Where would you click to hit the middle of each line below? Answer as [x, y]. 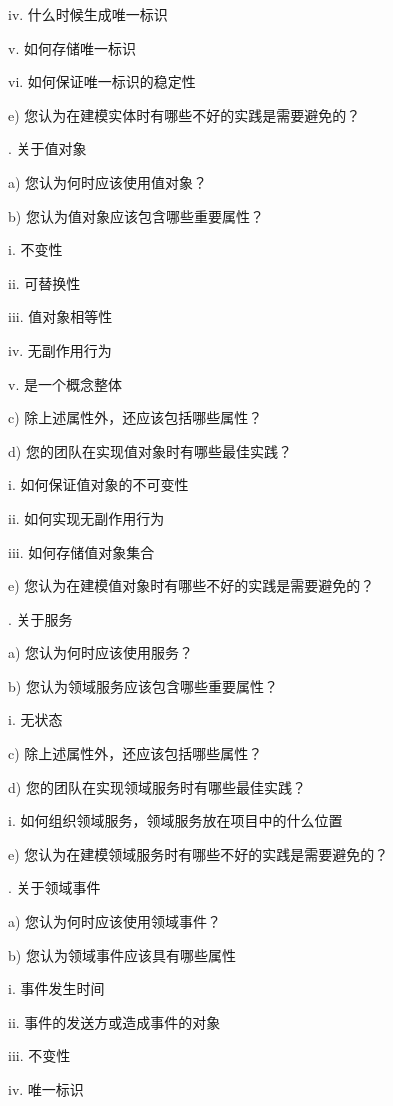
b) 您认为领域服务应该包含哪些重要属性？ [143, 685]
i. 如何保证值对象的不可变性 [98, 484]
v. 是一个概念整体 [65, 383]
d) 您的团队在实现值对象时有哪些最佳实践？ [150, 450]
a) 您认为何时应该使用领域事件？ [115, 921]
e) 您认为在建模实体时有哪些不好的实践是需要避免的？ [184, 114]
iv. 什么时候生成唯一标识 [88, 14]
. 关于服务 [40, 618]
